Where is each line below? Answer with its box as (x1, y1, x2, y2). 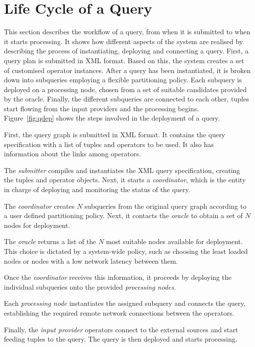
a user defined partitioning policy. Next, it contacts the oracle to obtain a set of (4, 210, 243, 221)
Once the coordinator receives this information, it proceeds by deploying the (4, 272, 232, 282)
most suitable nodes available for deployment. (106, 236, 243, 247)
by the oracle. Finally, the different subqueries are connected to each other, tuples (4, 94, 249, 104)
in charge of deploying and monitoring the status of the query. (4, 184, 190, 195)
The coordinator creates (4, 200, 75, 211)
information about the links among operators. (4, 149, 141, 159)
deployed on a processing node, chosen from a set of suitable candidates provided (4, 84, 247, 94)
